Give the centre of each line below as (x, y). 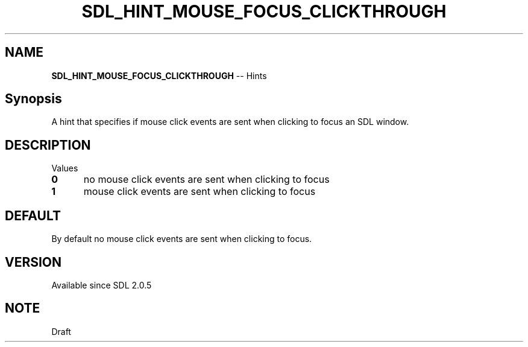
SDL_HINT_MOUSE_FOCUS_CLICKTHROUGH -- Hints (159, 75)
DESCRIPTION (48, 145)
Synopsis (33, 99)
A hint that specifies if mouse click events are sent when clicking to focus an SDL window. (230, 122)
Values (65, 168)
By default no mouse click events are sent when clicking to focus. (182, 239)
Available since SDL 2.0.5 (102, 285)
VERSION (33, 262)
